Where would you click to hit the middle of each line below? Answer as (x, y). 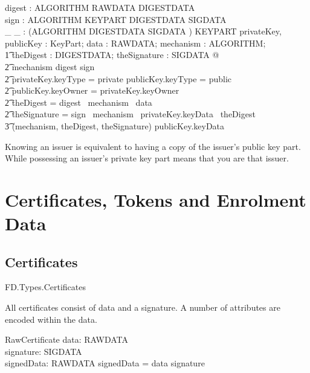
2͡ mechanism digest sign (50, 66)
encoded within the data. (51, 319)
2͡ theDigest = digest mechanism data (79, 102)
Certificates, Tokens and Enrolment (156, 199)
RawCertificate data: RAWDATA (67, 339)
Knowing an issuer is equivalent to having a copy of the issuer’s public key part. (153, 146)
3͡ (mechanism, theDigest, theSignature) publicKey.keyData (115, 125)
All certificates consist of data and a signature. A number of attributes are (143, 307)
